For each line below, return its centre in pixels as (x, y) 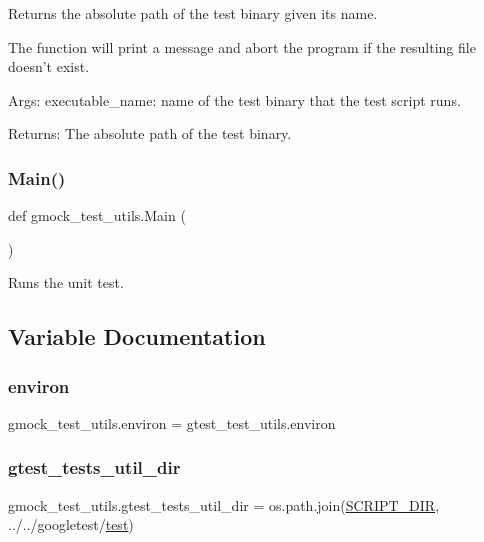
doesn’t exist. (49, 66)
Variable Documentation (137, 336)
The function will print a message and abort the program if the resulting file (242, 46)
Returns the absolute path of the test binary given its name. (193, 13)
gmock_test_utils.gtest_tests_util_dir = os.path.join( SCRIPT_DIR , (224, 504)
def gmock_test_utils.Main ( (97, 215)
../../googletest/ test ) (71, 524)
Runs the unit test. (66, 282)
